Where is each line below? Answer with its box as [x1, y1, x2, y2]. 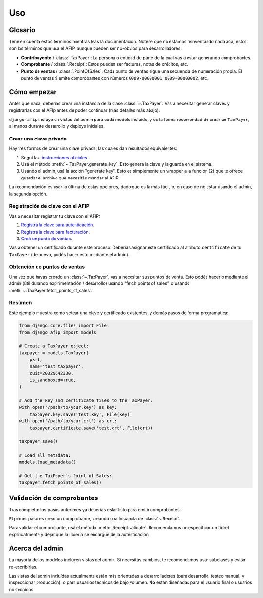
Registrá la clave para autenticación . [21, 222, 94, 228]
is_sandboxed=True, [29, 377, 76, 383]
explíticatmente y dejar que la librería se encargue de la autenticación [9, 532, 149, 538]
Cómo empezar [9, 88, 57, 96]
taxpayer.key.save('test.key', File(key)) [29, 411, 132, 417]
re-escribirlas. [9, 564, 38, 570]
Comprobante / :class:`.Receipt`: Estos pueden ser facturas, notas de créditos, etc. [21, 61, 188, 67]
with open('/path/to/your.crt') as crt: [19, 419, 117, 424]
